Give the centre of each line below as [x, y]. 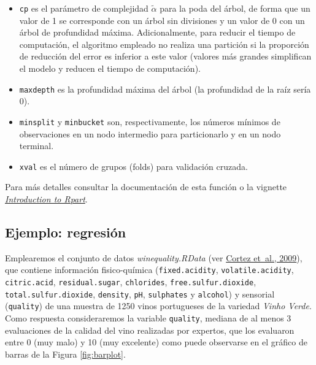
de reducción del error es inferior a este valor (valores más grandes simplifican [165, 56]
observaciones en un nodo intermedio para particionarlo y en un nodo [150, 133]
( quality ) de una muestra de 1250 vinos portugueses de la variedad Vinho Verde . [158, 306]
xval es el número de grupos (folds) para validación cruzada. [133, 166]
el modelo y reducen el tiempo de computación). [110, 68]
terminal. [37, 146]
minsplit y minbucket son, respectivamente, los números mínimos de [150, 121]
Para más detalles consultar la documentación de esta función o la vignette [146, 187]
